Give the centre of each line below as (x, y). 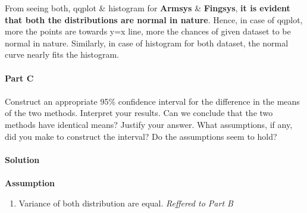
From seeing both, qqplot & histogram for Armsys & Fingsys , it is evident (148, 8)
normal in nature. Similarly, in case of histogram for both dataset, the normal (147, 43)
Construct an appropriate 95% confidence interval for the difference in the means (152, 101)
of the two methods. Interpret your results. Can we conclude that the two (139, 113)
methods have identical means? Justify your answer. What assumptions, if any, (149, 124)
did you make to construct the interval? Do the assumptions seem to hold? (141, 136)
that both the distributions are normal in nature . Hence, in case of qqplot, (154, 19)
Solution (22, 159)
